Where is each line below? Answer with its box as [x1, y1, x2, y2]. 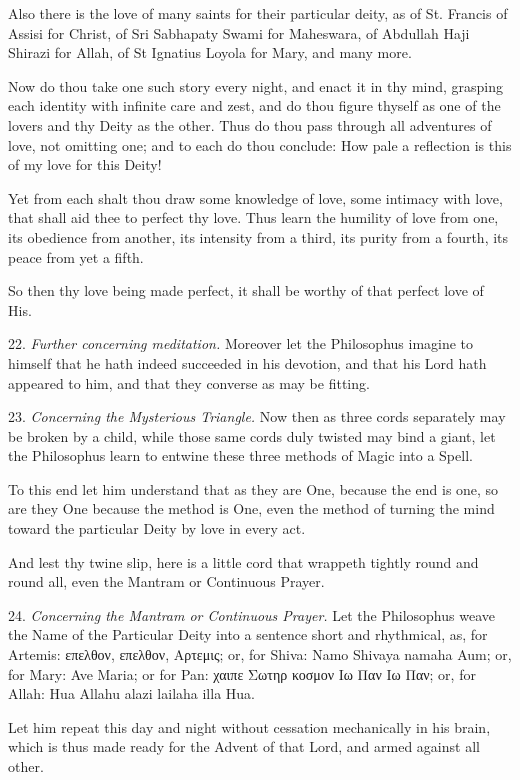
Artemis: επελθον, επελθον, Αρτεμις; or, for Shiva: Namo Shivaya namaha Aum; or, [8, 644, 512, 665]
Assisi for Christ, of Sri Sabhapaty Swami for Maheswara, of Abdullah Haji [8, 22, 470, 43]
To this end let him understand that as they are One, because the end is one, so [8, 478, 499, 499]
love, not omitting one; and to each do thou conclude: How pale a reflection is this [8, 134, 512, 155]
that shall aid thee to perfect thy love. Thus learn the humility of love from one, [8, 207, 499, 228]
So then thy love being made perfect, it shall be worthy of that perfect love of [8, 280, 484, 301]
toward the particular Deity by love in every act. [8, 518, 306, 539]
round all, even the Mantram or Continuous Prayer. [8, 571, 325, 592]
